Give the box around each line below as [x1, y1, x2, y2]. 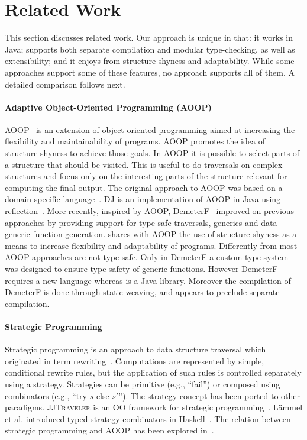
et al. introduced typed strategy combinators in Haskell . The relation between [5, 412, 291, 425]
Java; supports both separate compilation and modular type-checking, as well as [5, 43, 295, 55]
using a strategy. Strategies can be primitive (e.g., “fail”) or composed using [5, 377, 280, 390]
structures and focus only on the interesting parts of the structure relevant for [5, 170, 287, 182]
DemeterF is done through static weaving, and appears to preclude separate [5, 286, 280, 298]
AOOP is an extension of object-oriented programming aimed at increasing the [5, 123, 295, 135]
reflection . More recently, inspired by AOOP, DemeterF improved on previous [5, 205, 295, 217]
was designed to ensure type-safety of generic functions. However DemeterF [5, 263, 278, 275]
